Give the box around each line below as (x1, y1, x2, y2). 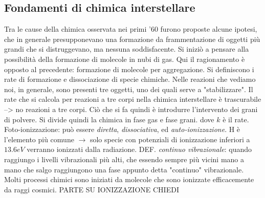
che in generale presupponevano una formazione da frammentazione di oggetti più (4, 33, 260, 44)
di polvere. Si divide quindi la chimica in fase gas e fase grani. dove (4, 114, 214, 124)
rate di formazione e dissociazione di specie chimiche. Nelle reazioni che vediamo (4, 74, 256, 84)
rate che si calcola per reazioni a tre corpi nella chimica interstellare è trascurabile (4, 94, 261, 104)
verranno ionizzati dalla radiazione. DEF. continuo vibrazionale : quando (27, 144, 252, 155)
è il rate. (223, 114, 249, 124)
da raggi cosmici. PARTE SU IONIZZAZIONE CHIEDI (4, 184, 179, 194)
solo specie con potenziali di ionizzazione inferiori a (90, 134, 250, 144)
